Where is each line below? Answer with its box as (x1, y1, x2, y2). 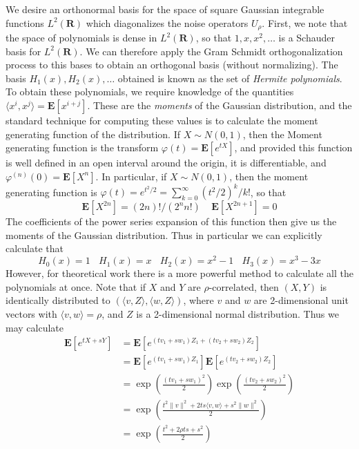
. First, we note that (262, 15, 348, 30)
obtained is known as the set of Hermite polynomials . (117, 70, 342, 85)
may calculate (6, 320, 64, 334)
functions (6, 15, 44, 30)
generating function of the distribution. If (6, 126, 180, 141)
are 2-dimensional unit (253, 293, 349, 307)
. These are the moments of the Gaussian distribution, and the (87, 98, 352, 113)
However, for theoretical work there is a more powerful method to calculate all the (6, 266, 353, 280)
